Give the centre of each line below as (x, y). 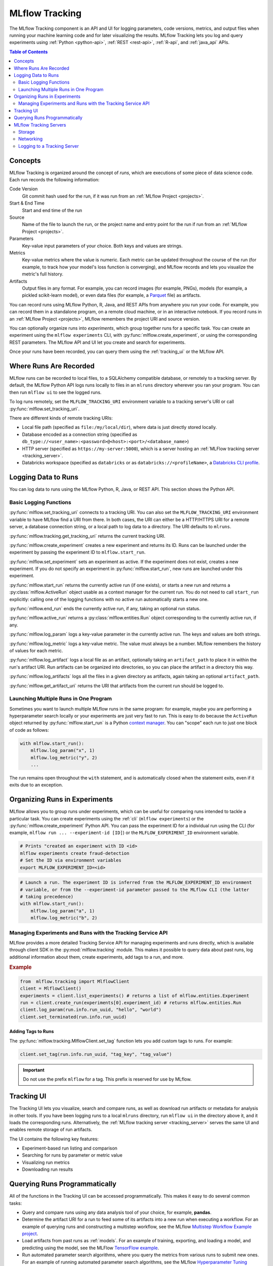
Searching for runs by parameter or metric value (72, 1155)
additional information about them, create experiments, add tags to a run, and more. (97, 957)
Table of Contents (29, 52)
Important (34, 1070)
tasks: (16, 1203)
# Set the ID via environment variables (71, 860)
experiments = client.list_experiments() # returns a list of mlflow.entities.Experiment (135, 996)
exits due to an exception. (36, 785)
